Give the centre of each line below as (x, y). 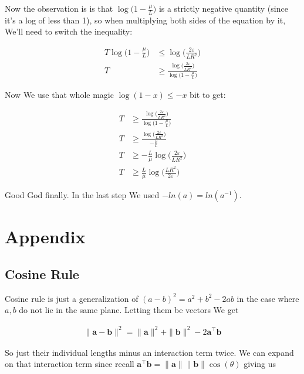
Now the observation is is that (59, 8)
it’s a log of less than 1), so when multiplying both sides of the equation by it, (145, 20)
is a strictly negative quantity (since (223, 8)
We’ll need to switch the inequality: (69, 31)
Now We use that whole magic (59, 94)
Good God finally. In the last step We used (82, 195)
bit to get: (208, 94)
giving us (260, 364)
